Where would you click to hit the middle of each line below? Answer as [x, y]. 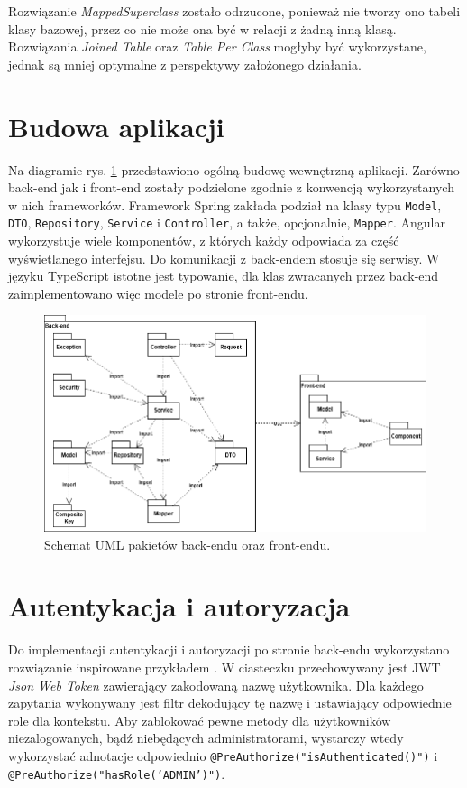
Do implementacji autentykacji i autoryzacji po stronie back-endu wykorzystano [229, 649]
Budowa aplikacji [116, 126]
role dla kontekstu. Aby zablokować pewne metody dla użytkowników [200, 720]
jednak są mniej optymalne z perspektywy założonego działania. [185, 64]
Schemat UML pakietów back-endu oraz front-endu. [188, 544]
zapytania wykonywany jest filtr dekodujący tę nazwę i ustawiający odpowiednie [230, 703]
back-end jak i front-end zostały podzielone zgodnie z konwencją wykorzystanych [231, 187]
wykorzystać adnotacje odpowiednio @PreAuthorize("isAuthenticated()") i [223, 755]
